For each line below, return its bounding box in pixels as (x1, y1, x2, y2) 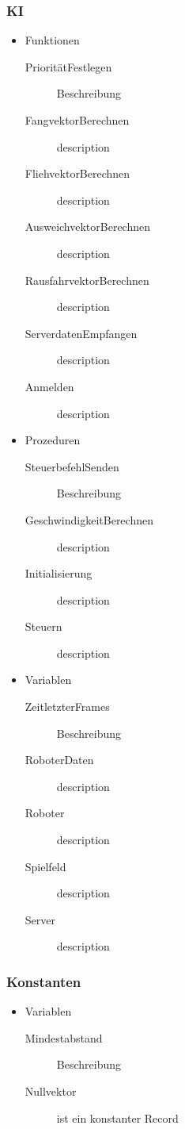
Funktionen (25, 32, 80, 48)
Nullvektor (25, 1083, 77, 1099)
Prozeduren (25, 432, 81, 448)
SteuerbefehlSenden (25, 458, 119, 474)
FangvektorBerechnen (25, 112, 130, 128)
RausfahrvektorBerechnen (25, 271, 149, 288)
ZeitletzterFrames (25, 698, 110, 715)
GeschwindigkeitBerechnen (25, 511, 153, 528)
